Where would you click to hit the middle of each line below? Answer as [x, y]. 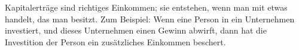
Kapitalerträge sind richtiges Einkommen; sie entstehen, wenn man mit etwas [146, 7]
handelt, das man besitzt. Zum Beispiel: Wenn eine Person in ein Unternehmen [150, 19]
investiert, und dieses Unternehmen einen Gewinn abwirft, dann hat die [136, 30]
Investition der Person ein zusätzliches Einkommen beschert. [115, 41]
